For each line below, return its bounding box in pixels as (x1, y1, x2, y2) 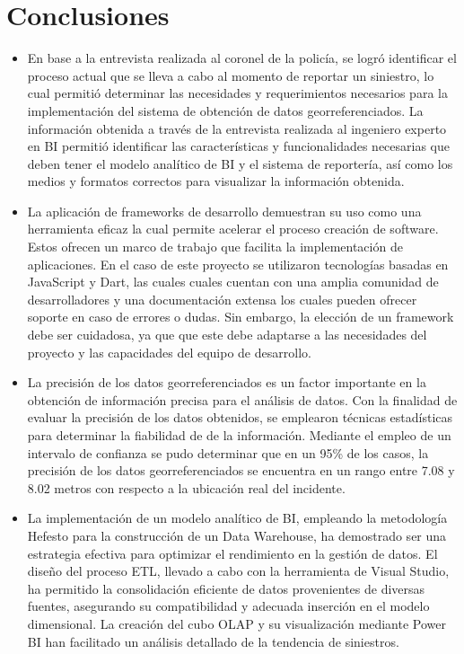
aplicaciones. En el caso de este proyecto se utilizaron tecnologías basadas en (27, 254, 449, 273)
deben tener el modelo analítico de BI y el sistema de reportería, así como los (27, 154, 453, 172)
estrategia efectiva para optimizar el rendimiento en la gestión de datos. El (27, 544, 438, 562)
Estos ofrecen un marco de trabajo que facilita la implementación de (27, 237, 403, 256)
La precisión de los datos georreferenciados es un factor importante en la (27, 373, 426, 392)
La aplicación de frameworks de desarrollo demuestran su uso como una (27, 201, 422, 220)
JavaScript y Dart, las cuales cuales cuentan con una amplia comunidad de (27, 272, 439, 291)
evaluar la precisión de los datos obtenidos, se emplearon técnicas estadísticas (27, 408, 453, 427)
